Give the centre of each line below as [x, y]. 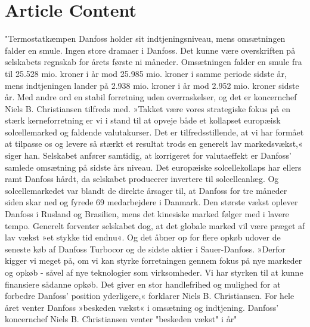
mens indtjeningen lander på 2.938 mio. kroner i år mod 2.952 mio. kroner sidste [152, 85]
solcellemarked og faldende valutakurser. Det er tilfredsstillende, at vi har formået [154, 132]
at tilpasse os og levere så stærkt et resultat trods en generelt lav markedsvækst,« [154, 144]
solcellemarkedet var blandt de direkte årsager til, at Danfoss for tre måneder [146, 190]
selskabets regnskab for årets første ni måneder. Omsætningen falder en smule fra [154, 62]
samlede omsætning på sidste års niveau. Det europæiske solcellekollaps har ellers [153, 167]
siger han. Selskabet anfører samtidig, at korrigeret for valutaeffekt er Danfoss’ [148, 155]
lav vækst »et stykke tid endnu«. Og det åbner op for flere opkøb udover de [143, 237]
